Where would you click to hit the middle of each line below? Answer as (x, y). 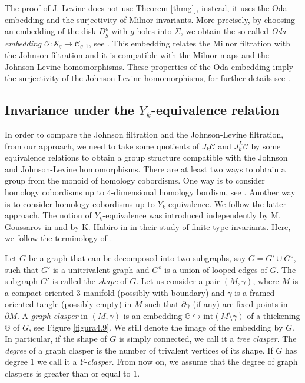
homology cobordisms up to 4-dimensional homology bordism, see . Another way (150, 192)
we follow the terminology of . (59, 238)
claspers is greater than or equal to (68, 373)
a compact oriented (39, 292)
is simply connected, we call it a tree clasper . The (208, 339)
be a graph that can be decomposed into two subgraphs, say (137, 258)
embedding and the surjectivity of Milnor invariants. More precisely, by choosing (150, 19)
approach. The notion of (48, 215)
